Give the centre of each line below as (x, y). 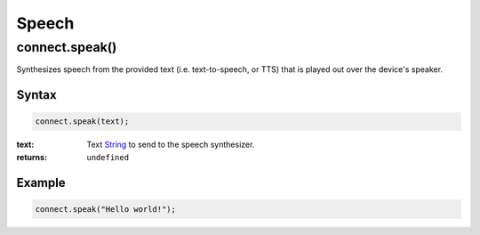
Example (41, 182)
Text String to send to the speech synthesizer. (171, 145)
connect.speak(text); (82, 122)
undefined (108, 157)
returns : (32, 157)
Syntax (36, 95)
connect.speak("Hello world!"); (106, 209)
